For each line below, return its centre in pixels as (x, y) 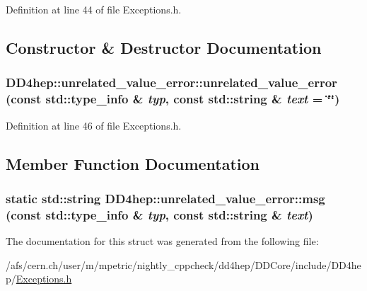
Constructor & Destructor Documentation (164, 47)
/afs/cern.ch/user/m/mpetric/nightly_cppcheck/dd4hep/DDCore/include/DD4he (183, 264)
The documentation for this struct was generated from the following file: (162, 241)
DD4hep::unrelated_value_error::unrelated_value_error (171, 82)
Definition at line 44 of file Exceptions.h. (94, 9)
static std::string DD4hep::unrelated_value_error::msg (165, 198)
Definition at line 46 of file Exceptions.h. (94, 125)
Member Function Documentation (133, 163)
